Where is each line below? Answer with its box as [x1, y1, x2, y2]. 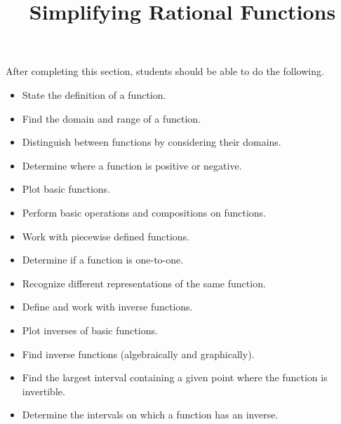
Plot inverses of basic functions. [22, 322, 158, 337]
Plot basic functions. [22, 182, 110, 196]
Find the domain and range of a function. [22, 111, 201, 125]
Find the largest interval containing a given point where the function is [22, 370, 328, 385]
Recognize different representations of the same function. [22, 275, 266, 290]
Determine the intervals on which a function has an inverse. [22, 407, 279, 422]
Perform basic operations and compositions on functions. [22, 205, 267, 219]
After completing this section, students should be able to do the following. [6, 64, 324, 78]
